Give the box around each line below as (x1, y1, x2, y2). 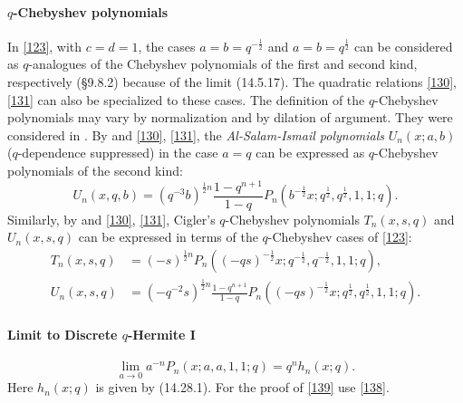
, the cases (138, 36, 196, 55)
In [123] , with (7, 36, 82, 55)
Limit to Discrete (7, 324, 118, 343)
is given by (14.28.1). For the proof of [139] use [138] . (95, 378, 390, 397)
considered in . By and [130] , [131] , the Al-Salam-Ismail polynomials (7, 125, 385, 144)
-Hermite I (127, 324, 196, 343)
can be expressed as (256, 143, 365, 162)
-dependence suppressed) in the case (17, 143, 218, 162)
